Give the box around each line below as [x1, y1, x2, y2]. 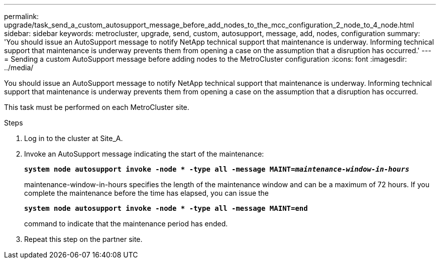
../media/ [4, 63, 34, 72]
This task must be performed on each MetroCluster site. [4, 103, 189, 111]
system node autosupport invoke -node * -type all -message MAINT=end [24, 204, 308, 212]
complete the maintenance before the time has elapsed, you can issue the [24, 189, 269, 197]
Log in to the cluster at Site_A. [24, 134, 123, 143]
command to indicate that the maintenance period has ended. [24, 219, 228, 228]
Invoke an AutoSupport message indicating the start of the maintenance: [24, 150, 264, 158]
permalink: [4, 12, 39, 21]
